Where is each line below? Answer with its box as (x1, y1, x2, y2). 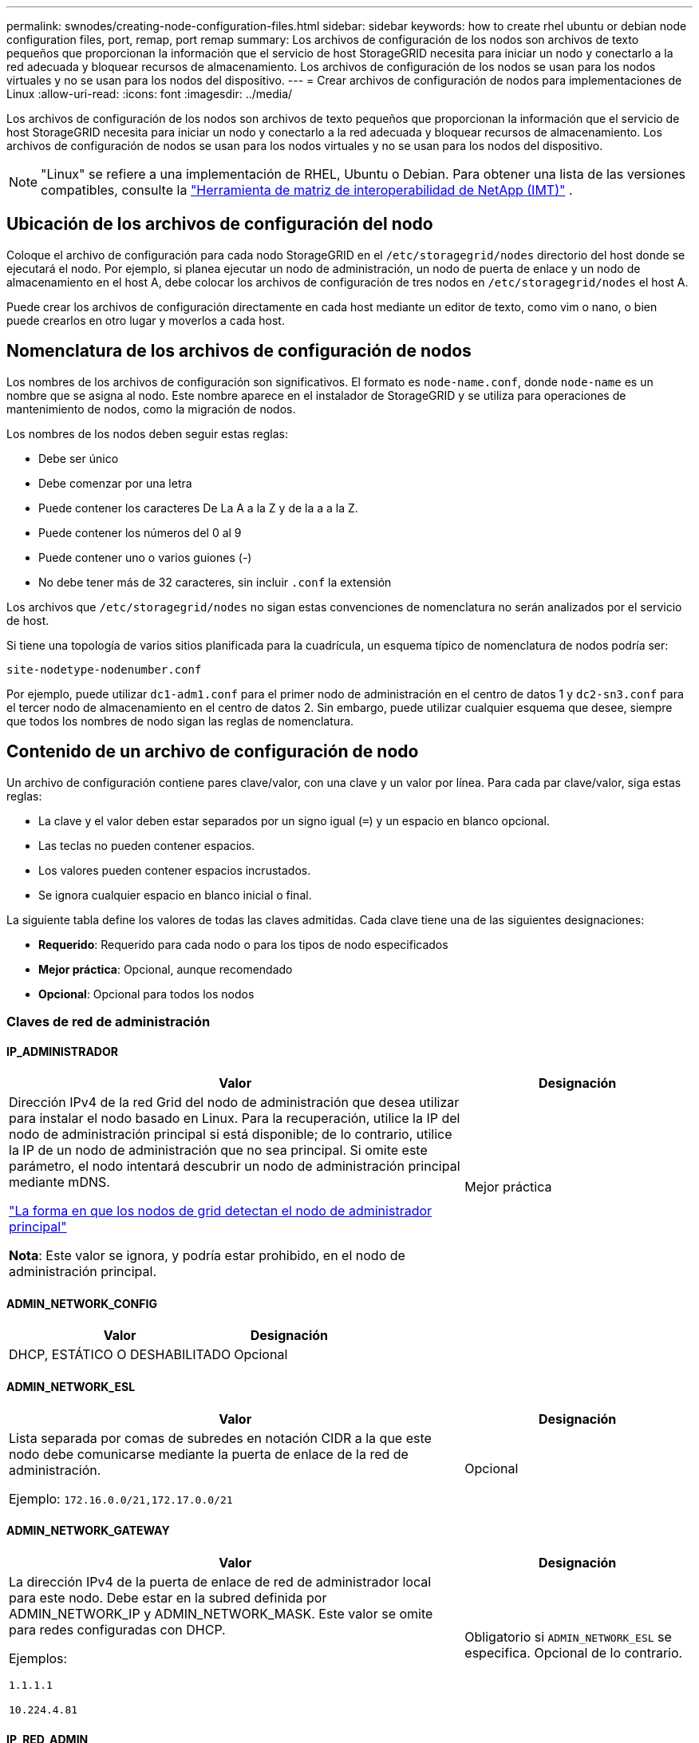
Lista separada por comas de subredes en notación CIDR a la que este (9, 1429, 432, 1446)
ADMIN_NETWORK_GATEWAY (6, 1524, 170, 1538)
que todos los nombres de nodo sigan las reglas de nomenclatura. (6, 713, 354, 728)
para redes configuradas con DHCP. (9, 1621, 226, 1638)
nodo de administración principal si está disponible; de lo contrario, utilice (9, 1126, 452, 1143)
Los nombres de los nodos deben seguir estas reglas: (6, 426, 288, 441)
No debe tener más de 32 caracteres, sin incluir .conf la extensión (38, 575, 392, 589)
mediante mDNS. (9, 1174, 110, 1191)
